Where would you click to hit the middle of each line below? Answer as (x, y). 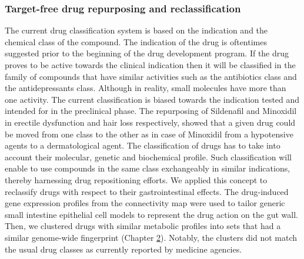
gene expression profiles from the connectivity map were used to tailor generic (145, 203)
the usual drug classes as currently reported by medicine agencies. (123, 249)
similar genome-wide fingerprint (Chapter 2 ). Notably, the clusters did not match (151, 237)
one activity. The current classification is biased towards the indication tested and (152, 99)
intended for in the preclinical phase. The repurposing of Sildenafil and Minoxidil (151, 111)
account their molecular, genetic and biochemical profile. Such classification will (148, 157)
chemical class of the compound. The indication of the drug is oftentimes (136, 41)
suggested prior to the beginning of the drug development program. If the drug (147, 53)
